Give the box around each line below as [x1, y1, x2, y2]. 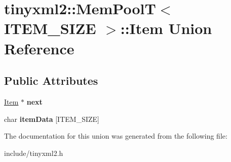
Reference [4, 38, 74, 58]
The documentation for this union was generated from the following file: [4, 131, 227, 141]
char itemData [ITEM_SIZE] [4, 113, 99, 124]
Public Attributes [4, 73, 98, 88]
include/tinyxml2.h [4, 147, 63, 158]
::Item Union [120, 18, 212, 39]
